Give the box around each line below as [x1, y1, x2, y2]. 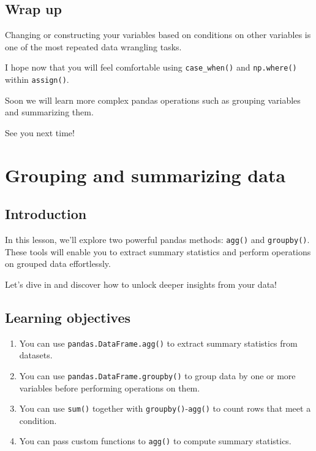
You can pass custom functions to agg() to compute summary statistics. [19, 434, 292, 447]
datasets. [19, 349, 53, 361]
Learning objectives [5, 307, 131, 326]
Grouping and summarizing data [5, 162, 286, 187]
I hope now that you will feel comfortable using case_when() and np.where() [5, 61, 297, 74]
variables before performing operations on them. [19, 381, 200, 394]
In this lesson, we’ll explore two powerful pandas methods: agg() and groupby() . [5, 233, 310, 246]
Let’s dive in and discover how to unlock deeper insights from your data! [5, 277, 277, 290]
